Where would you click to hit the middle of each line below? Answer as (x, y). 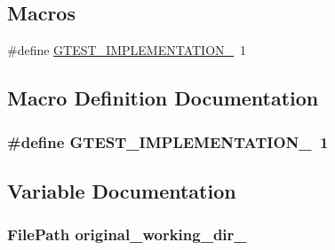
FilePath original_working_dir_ (127, 234)
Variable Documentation (122, 190)
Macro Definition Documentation (163, 98)
